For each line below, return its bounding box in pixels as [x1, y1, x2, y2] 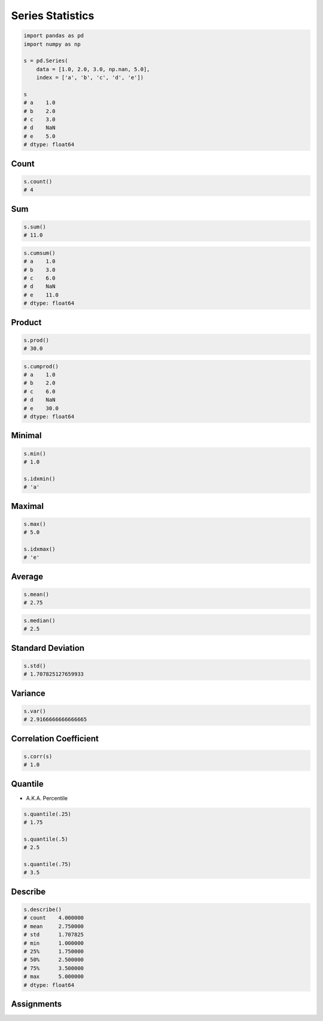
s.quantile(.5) [23, 835, 68, 843]
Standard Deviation [11, 643, 85, 653]
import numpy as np [23, 41, 81, 47]
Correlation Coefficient [11, 734, 99, 744]
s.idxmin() [23, 475, 56, 482]
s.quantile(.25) [23, 810, 72, 817]
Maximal [11, 501, 44, 511]
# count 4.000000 [23, 914, 84, 922]
